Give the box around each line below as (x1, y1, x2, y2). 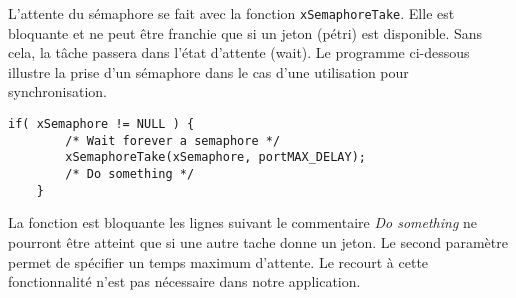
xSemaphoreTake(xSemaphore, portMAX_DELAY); (65, 150, 366, 165)
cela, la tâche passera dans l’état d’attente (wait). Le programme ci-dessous (8, 42, 470, 63)
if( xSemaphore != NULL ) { (8, 117, 195, 132)
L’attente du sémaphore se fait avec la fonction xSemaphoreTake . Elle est (8, 3, 455, 23)
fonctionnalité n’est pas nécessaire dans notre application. (8, 271, 361, 292)
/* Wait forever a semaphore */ (65, 133, 281, 148)
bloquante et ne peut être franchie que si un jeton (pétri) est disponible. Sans (8, 22, 483, 43)
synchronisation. (8, 81, 107, 102)
